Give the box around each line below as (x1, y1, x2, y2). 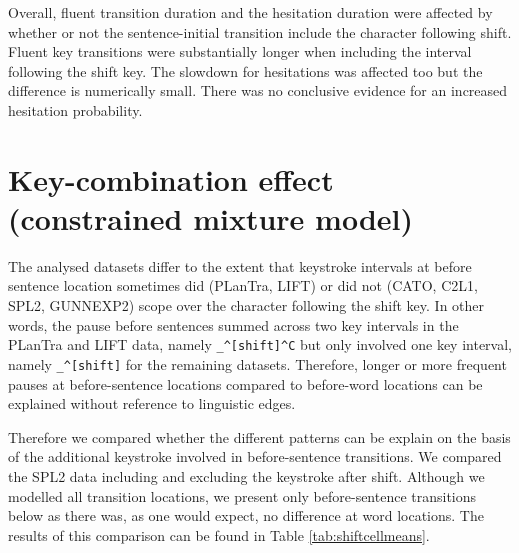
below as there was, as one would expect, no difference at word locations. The (8, 505, 484, 526)
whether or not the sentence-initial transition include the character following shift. (8, 21, 512, 42)
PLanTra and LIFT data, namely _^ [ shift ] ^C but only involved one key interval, (8, 334, 512, 355)
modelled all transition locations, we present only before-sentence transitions (8, 485, 477, 506)
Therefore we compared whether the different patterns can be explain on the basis (8, 426, 511, 447)
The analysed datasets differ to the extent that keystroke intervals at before (8, 255, 472, 276)
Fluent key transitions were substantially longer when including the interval (8, 41, 472, 62)
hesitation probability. (8, 99, 143, 120)
